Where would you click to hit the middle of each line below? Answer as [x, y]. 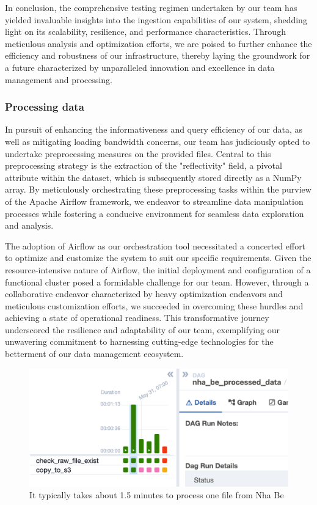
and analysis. [29, 225]
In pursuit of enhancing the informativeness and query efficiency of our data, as [154, 129]
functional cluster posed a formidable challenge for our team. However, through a [157, 282]
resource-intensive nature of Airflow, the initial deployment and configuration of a [158, 269]
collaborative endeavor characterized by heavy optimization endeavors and [144, 294]
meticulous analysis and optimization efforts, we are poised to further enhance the [158, 43]
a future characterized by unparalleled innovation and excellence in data [140, 67]
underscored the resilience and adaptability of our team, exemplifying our [142, 329]
